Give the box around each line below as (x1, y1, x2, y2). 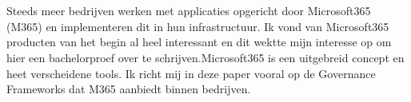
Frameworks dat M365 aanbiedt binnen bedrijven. (6, 80, 251, 97)
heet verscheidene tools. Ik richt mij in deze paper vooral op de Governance (6, 65, 376, 81)
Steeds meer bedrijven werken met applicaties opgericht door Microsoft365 (6, 2, 371, 19)
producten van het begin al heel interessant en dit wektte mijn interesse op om (6, 33, 392, 50)
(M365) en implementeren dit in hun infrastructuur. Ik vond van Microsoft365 (6, 18, 389, 34)
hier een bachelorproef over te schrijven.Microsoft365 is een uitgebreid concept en (6, 49, 405, 65)
